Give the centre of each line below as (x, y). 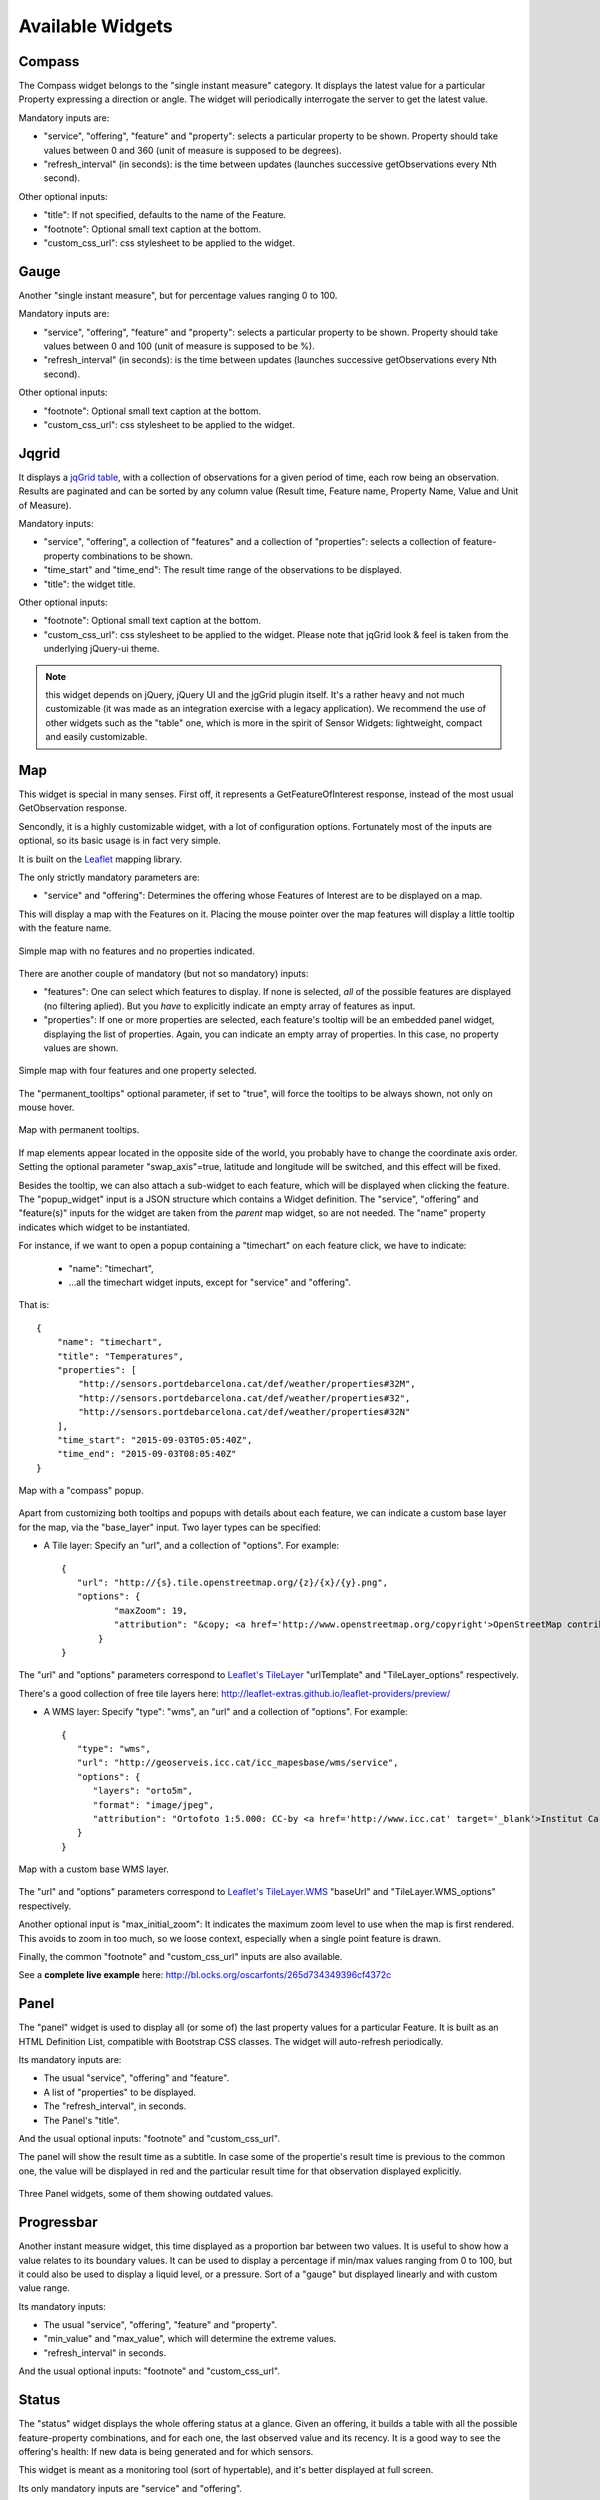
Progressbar (58, 2222)
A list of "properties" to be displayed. (120, 2092)
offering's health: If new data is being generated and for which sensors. (166, 2451)
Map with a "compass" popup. (81, 1491)
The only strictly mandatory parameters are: (109, 877)
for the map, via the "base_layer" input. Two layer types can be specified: (170, 1527)
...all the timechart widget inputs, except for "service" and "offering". (210, 1282)
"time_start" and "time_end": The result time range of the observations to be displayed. (222, 570)
